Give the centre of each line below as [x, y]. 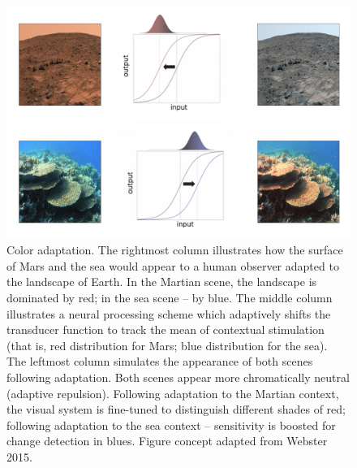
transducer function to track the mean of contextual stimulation [166, 329]
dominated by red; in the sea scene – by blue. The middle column [170, 298]
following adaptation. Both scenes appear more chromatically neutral [178, 377]
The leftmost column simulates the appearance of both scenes [160, 361]
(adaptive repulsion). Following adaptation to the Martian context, [173, 393]
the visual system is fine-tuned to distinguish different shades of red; [176, 409]
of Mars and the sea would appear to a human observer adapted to [173, 265]
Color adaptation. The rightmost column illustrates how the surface [175, 250]
